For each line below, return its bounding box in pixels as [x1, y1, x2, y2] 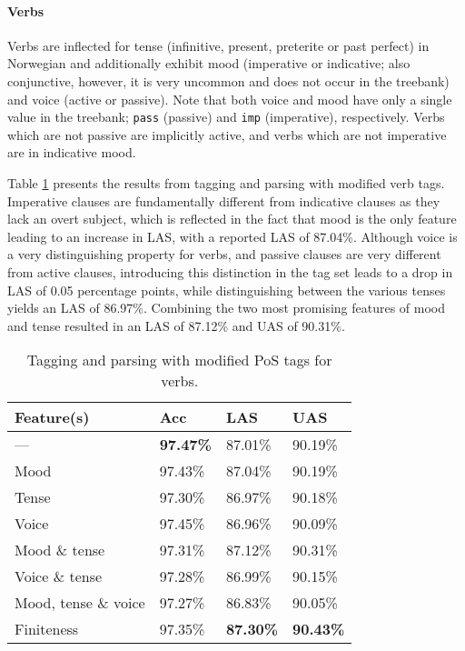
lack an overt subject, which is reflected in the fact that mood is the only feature [7, 209, 457, 228]
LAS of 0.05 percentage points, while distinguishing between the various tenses [7, 280, 446, 299]
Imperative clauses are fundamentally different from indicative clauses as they [7, 191, 440, 210]
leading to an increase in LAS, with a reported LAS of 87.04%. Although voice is [7, 226, 458, 245]
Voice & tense [15, 566, 103, 587]
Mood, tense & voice [15, 592, 145, 614]
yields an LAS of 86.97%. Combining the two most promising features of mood [7, 298, 446, 317]
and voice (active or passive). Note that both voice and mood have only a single [7, 89, 452, 108]
